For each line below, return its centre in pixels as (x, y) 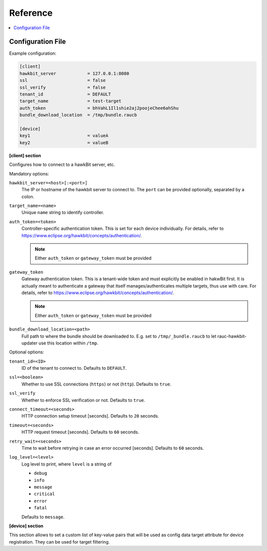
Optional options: (27, 352)
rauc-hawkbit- (232, 336)
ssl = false (63, 81)
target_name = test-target (70, 101)
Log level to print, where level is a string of (67, 464)
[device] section (26, 526)
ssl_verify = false (63, 87)
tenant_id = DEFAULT (65, 94)
